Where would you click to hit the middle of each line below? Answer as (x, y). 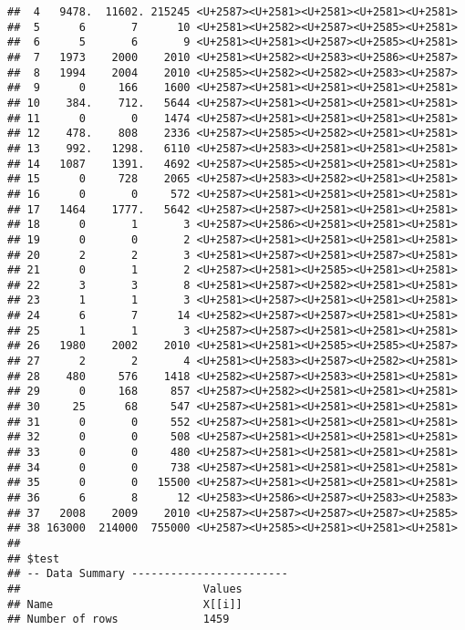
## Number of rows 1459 (119, 620)
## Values (125, 589)
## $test (34, 558)
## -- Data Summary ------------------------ (148, 574)
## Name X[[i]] (125, 604)
